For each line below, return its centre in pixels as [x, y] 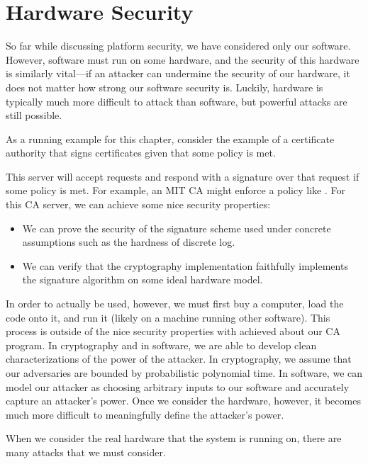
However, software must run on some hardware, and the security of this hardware [183, 59]
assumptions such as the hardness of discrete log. [129, 242]
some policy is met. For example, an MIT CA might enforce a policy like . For [175, 190]
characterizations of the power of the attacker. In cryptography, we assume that [179, 359]
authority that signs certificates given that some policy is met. [141, 153]
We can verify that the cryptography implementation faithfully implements [185, 265]
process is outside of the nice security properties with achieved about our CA [173, 331]
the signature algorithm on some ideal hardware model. [143, 279]
